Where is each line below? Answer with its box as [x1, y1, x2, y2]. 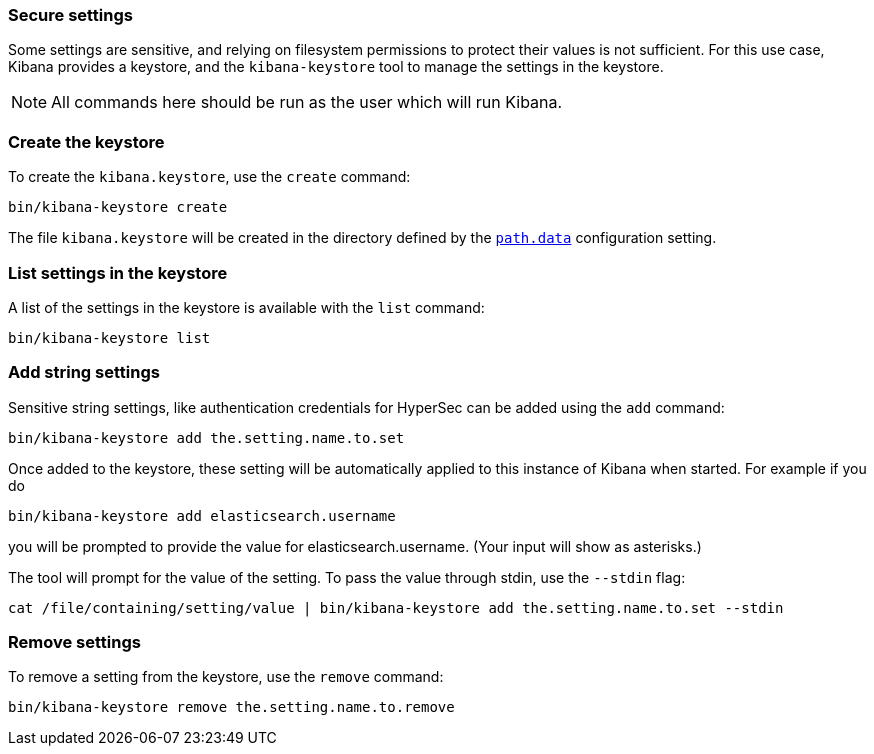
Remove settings [8, 632, 141, 652]
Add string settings [8, 362, 160, 383]
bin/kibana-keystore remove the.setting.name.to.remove [8, 699, 455, 716]
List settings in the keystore [8, 262, 228, 283]
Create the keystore [8, 131, 165, 152]
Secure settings [8, 5, 133, 25]
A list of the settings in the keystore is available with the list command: [8, 298, 485, 316]
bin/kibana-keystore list [8, 329, 211, 346]
